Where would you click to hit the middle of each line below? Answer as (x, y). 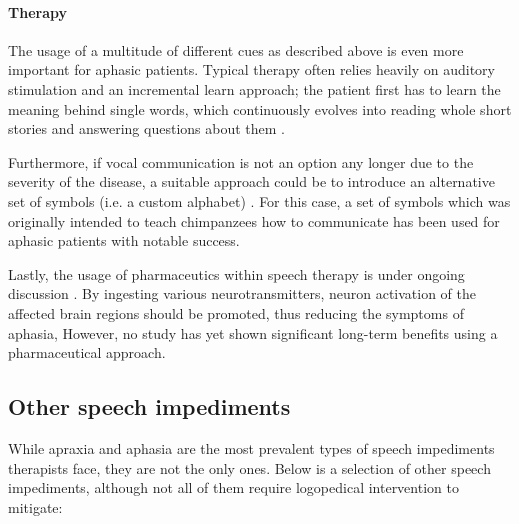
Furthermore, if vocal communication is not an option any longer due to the (241, 161)
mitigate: (35, 506)
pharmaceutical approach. (87, 352)
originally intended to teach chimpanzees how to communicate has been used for (254, 220)
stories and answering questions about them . (146, 128)
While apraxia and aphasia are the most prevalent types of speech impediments (251, 447)
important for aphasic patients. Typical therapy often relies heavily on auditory (251, 69)
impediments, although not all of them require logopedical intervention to (233, 487)
